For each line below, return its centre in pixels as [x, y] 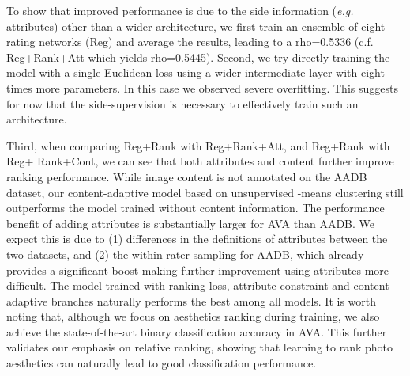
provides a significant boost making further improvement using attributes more [198, 270]
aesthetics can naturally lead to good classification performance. [162, 363]
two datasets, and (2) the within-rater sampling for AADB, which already [185, 254]
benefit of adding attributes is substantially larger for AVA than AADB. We [191, 223]
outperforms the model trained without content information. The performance [196, 208]
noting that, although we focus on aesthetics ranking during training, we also [193, 316]
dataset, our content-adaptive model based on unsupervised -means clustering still [205, 192]
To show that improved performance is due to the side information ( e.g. [180, 10]
